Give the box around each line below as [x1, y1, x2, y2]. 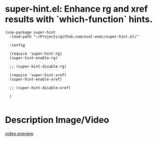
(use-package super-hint [5, 30, 56, 35]
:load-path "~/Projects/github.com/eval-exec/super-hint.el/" [9, 34, 139, 39]
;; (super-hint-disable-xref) [9, 85, 71, 90]
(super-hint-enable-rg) [9, 55, 58, 60]
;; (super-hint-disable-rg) [9, 64, 67, 69]
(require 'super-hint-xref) [9, 72, 67, 78]
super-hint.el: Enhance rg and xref [5, 3, 148, 15]
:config [9, 42, 25, 47]
